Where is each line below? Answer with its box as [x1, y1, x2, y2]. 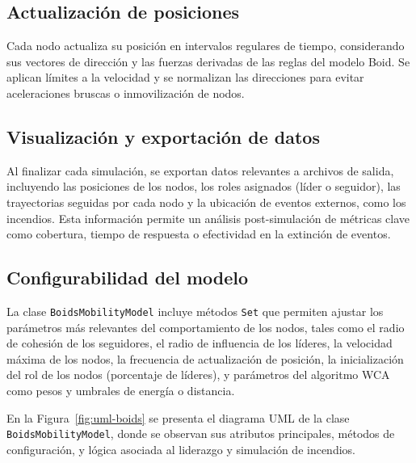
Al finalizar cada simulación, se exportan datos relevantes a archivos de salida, [6, 162, 394, 179]
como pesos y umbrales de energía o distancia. [6, 381, 235, 398]
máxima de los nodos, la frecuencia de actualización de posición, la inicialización [6, 350, 404, 367]
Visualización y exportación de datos [6, 124, 320, 149]
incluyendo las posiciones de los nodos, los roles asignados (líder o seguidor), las [6, 178, 401, 195]
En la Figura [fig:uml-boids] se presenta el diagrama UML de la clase [6, 409, 350, 426]
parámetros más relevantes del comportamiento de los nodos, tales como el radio [6, 318, 405, 335]
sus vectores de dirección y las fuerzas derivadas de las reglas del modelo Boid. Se [6, 53, 410, 69]
